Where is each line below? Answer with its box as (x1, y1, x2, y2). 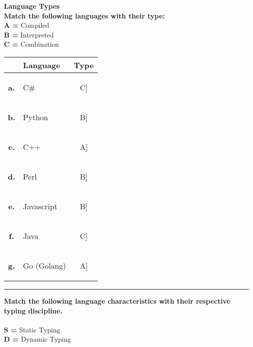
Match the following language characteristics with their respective (4, 295, 231, 306)
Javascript (23, 200, 57, 212)
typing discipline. (4, 305, 63, 315)
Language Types (4, 1, 60, 11)
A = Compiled (4, 20, 50, 30)
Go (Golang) (23, 259, 66, 271)
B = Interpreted (4, 29, 54, 39)
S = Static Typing (4, 324, 60, 334)
